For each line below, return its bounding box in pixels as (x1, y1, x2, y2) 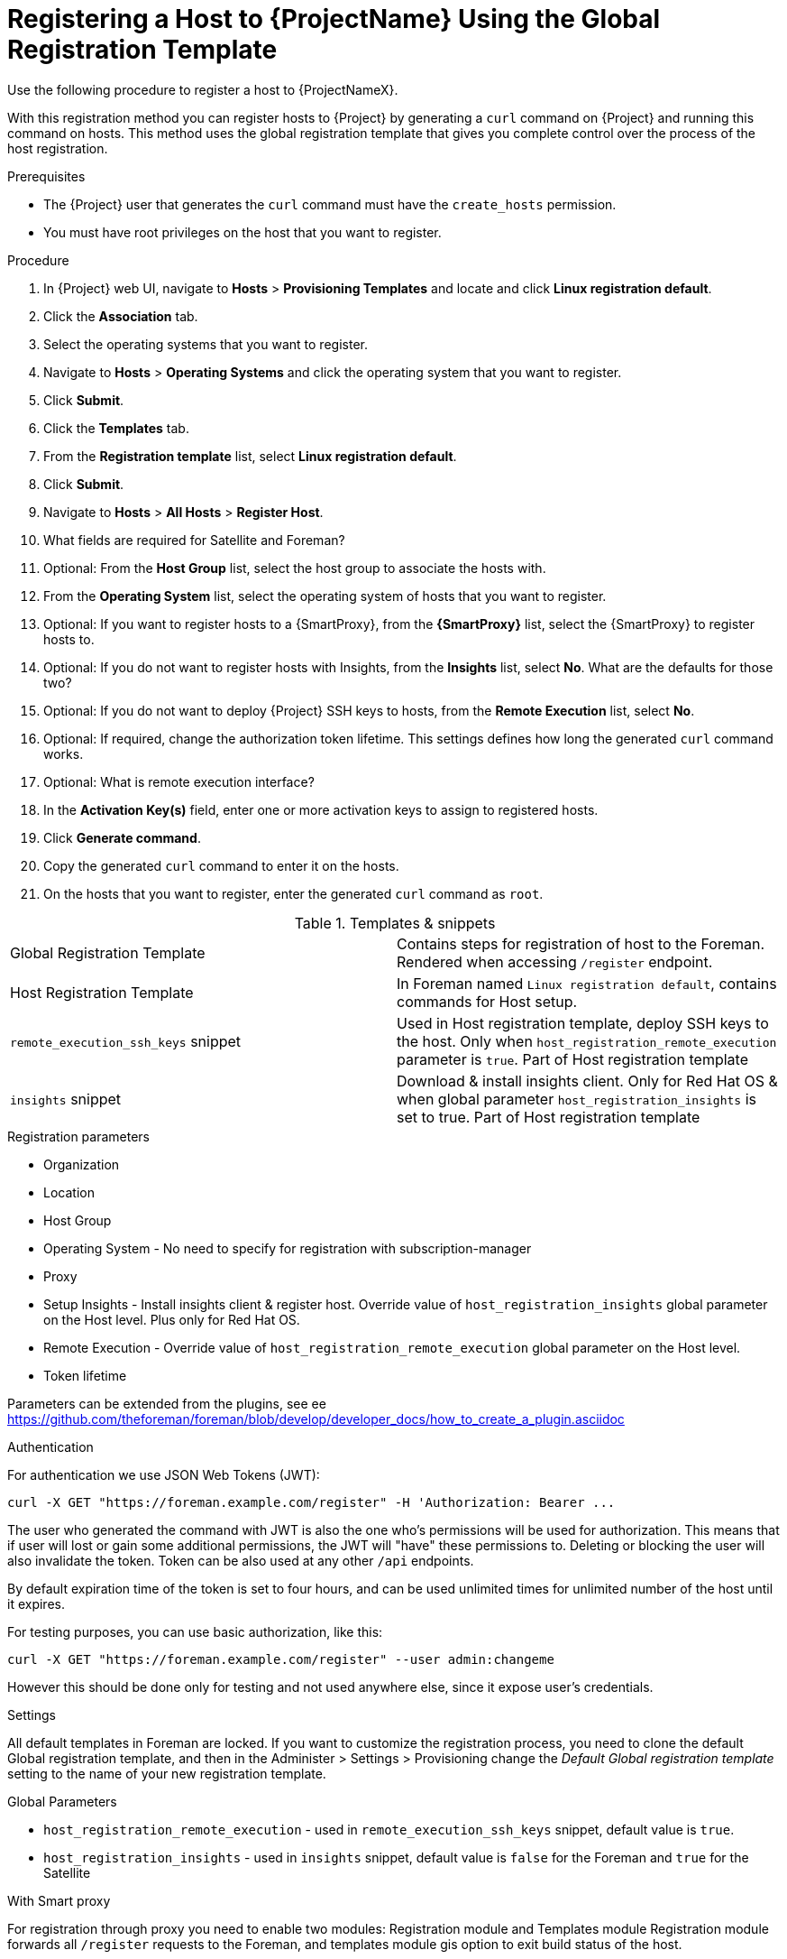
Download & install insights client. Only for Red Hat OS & (397, 1071, 778, 1090)
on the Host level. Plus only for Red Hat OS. (43, 1311, 300, 1327)
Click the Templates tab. (43, 420, 189, 436)
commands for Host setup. (397, 992, 578, 1011)
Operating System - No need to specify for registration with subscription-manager (43, 1240, 532, 1256)
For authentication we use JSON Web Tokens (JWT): (7, 1466, 320, 1483)
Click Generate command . (43, 829, 201, 846)
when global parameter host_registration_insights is (397, 1089, 756, 1108)
